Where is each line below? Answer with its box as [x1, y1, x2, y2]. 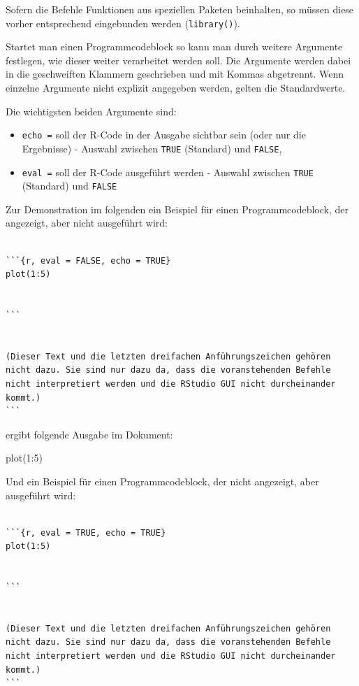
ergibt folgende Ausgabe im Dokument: [6, 427, 173, 441]
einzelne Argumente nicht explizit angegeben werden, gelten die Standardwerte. [6, 80, 346, 95]
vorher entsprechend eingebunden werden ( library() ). [6, 15, 240, 30]
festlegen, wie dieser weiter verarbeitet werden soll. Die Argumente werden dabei [6, 52, 351, 67]
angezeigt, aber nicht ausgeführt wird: [6, 215, 168, 230]
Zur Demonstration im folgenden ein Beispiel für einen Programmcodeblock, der [6, 201, 349, 216]
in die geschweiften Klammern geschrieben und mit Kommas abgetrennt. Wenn [6, 66, 344, 81]
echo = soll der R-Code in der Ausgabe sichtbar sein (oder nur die [22, 127, 306, 142]
